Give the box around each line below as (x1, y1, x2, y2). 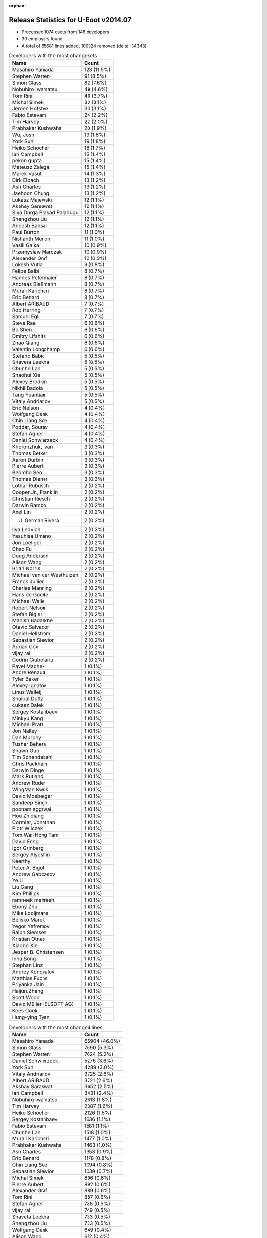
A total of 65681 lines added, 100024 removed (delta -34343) (21, 43, 147, 49)
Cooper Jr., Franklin (12, 489, 58, 496)
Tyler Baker (12, 676, 39, 683)
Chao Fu (12, 546, 32, 553)
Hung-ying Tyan (12, 1014, 50, 1021)
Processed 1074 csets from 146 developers (21, 29, 110, 35)
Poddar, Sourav (12, 424, 48, 431)
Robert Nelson (12, 604, 46, 611)
